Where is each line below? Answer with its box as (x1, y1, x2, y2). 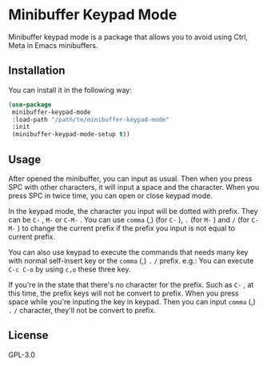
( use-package (8, 100, 52, 109)
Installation (8, 64, 66, 78)
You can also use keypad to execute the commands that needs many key (8, 247, 249, 257)
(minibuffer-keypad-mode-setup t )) (11, 131, 130, 139)
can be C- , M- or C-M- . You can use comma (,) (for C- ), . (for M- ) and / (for (8, 215, 250, 224)
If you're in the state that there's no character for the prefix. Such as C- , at (8, 280, 254, 289)
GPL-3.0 (8, 350, 36, 360)
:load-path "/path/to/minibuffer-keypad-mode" (11, 115, 170, 123)
